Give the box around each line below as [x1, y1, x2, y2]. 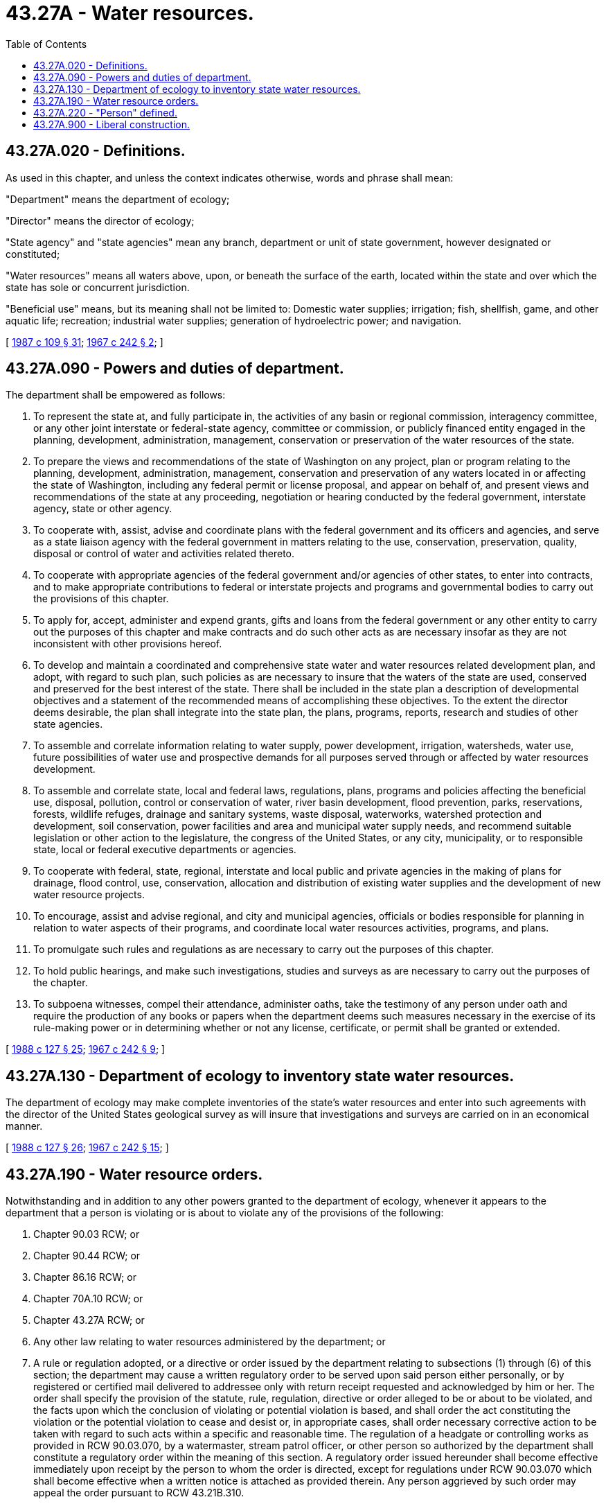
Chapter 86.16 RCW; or [33, 1271, 136, 1284]
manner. [6, 1120, 43, 1133]
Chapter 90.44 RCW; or [33, 1250, 141, 1262]
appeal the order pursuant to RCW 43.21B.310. [33, 1487, 244, 1499]
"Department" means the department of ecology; [6, 193, 230, 205]
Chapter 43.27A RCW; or [33, 1314, 145, 1327]
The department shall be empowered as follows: [6, 389, 226, 401]
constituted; [6, 247, 60, 260]
